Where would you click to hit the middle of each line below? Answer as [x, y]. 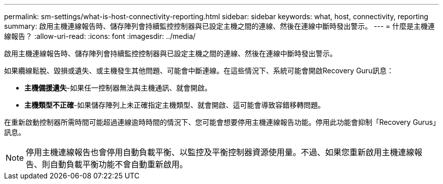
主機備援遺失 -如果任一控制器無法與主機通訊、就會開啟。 [118, 88]
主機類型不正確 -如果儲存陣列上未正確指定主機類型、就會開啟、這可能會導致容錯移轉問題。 [175, 105]
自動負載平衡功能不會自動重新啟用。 [119, 164]
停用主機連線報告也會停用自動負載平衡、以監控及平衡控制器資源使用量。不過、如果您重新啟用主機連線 [220, 152]
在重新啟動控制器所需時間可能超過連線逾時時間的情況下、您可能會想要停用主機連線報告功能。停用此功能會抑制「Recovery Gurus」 [220, 122]
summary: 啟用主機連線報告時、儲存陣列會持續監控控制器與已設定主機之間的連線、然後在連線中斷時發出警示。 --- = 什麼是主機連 [219, 26]
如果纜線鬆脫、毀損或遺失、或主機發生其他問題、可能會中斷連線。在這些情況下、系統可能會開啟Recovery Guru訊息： [199, 71]
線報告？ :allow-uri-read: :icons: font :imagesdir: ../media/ [100, 36]
